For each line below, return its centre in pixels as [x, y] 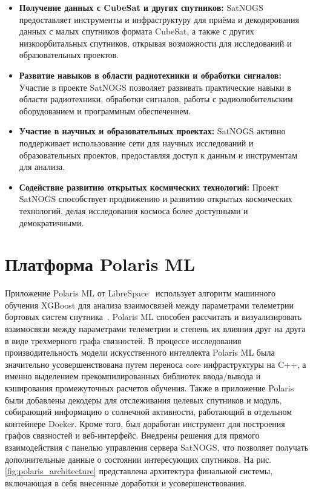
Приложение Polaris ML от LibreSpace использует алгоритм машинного [140, 293]
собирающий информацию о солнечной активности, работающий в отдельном [149, 412]
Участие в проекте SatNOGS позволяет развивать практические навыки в [155, 87]
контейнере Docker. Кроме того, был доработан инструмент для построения [145, 423]
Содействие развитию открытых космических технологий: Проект [149, 187]
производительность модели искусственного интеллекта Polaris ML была [140, 352]
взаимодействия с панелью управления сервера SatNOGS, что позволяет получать [157, 447]
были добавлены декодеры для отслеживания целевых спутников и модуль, [143, 400]
